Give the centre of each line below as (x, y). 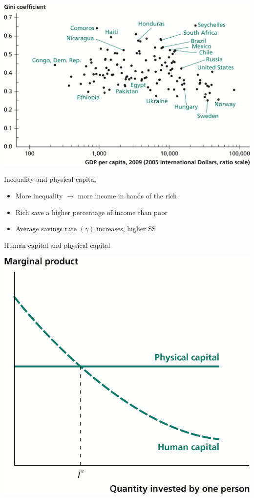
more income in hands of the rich (127, 195)
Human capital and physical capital (57, 245)
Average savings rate (46, 228)
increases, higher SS (126, 228)
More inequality (39, 195)
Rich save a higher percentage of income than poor (91, 212)
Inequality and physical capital (50, 179)
